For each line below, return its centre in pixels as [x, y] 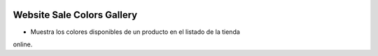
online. [23, 44]
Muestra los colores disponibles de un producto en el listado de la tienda [135, 32]
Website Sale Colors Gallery [75, 15]
